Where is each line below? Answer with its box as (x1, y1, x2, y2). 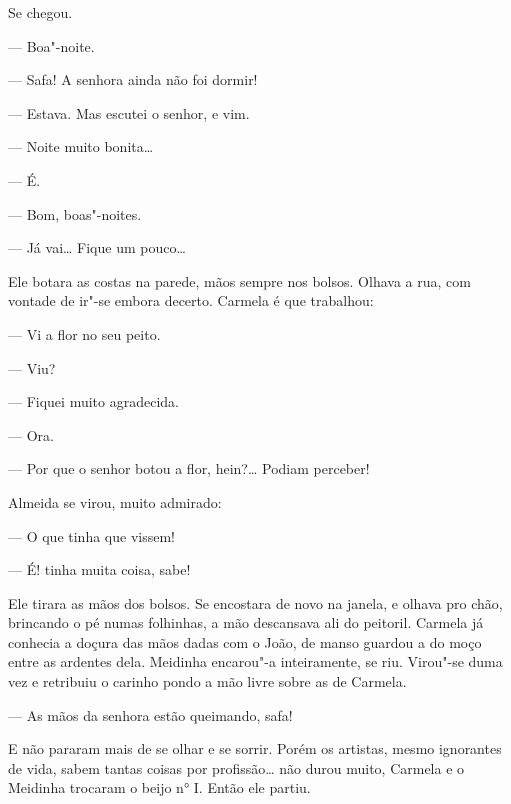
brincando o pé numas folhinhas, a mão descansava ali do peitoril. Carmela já (8, 612, 484, 633)
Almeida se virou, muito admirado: (8, 491, 222, 512)
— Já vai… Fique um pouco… (8, 237, 186, 258)
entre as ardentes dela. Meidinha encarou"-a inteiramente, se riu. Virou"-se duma (8, 651, 503, 672)
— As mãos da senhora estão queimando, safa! (8, 704, 293, 725)
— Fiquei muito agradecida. (8, 391, 179, 412)
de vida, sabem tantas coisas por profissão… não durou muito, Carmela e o (8, 757, 465, 778)
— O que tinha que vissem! (8, 525, 175, 546)
